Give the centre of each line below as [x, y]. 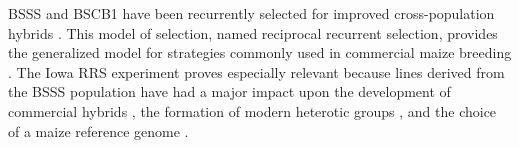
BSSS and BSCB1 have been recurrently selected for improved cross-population [251, 13]
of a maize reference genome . [98, 130]
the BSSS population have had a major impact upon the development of [229, 91]
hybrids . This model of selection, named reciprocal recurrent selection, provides [253, 32]
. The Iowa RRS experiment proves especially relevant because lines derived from [256, 71]
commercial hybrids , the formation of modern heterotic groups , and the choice [252, 110]
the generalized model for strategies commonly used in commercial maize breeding [260, 52]
